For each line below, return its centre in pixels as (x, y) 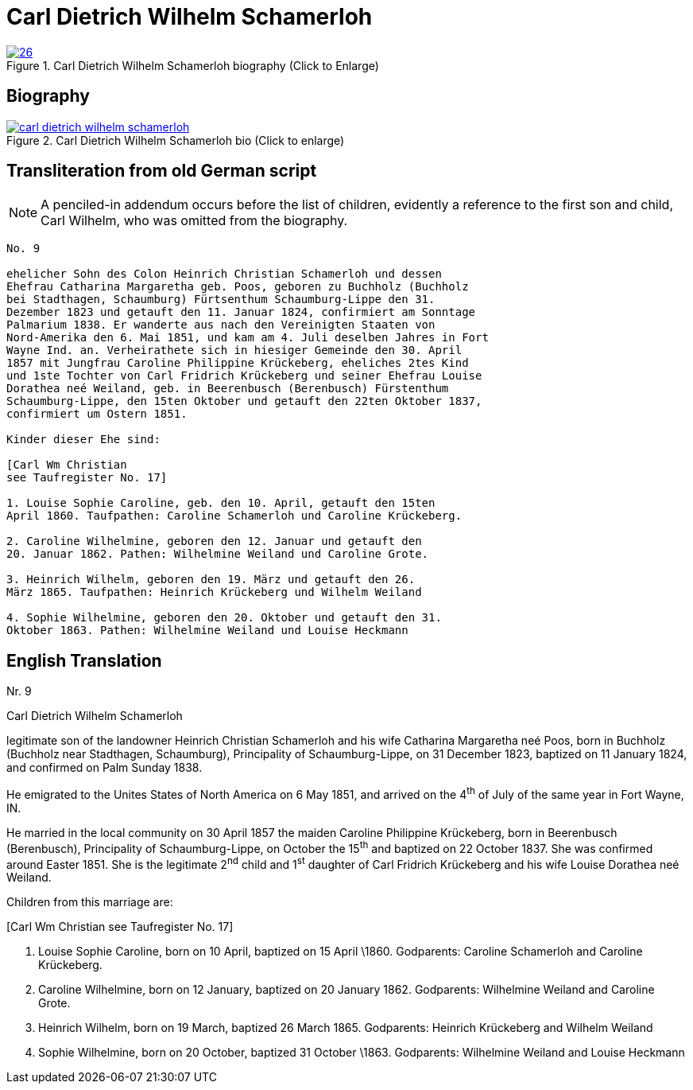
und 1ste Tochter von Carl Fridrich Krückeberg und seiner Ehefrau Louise (244, 376)
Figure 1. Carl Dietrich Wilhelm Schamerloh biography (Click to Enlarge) (193, 65)
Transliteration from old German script (162, 171)
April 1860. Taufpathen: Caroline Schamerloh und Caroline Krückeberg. (234, 516)
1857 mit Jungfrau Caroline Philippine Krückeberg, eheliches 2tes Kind (238, 363)
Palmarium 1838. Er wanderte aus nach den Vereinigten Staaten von (221, 325)
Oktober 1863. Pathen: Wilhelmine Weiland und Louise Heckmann (207, 631)
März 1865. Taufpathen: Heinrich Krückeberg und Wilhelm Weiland (214, 592)
